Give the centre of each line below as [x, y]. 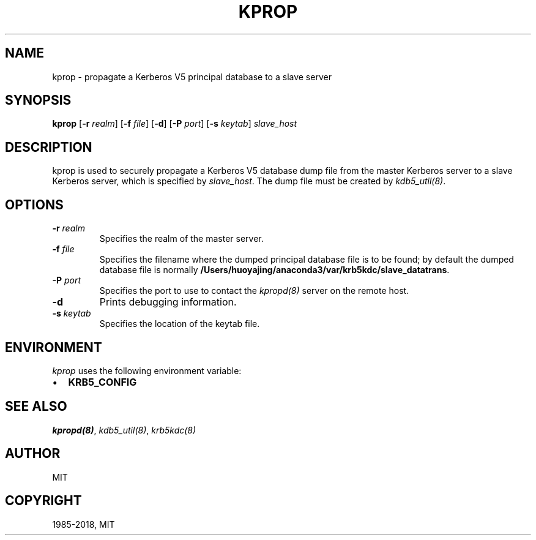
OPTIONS [34, 204]
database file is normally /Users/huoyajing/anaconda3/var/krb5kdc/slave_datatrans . [274, 270]
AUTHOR [33, 454]
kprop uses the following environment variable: [147, 370]
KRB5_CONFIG [102, 382]
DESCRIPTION [49, 147]
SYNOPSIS [38, 100]
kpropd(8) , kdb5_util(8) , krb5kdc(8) [124, 430]
